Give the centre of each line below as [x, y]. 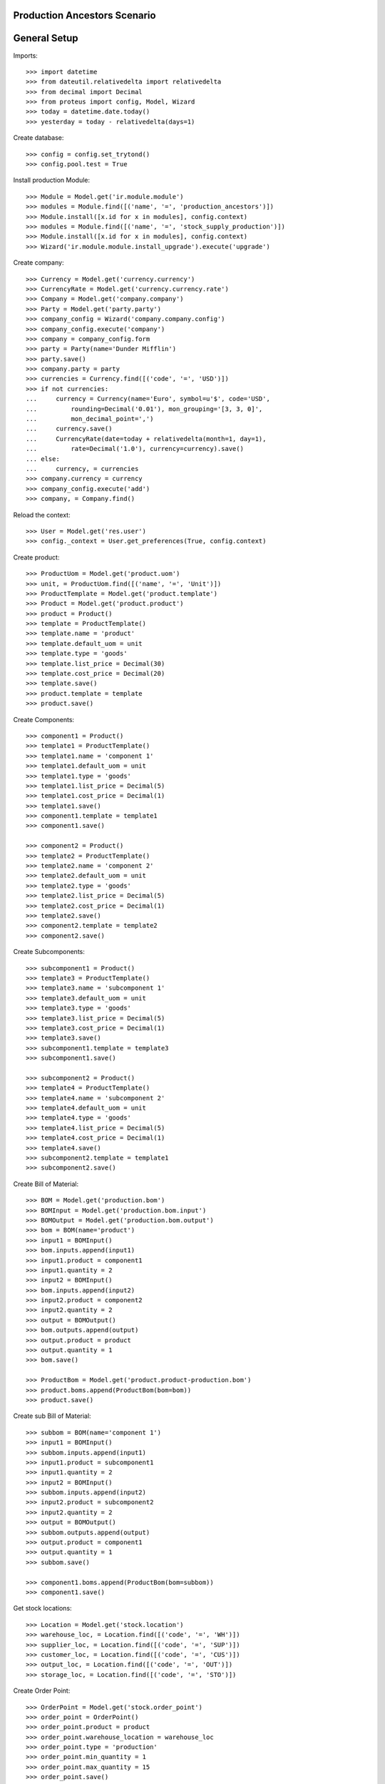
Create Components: [44, 719]
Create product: [36, 557]
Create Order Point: [42, 1691]
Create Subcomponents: [49, 952]
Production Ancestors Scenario [84, 15]
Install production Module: [52, 180]
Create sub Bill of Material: [52, 1416]
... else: [43, 459]
